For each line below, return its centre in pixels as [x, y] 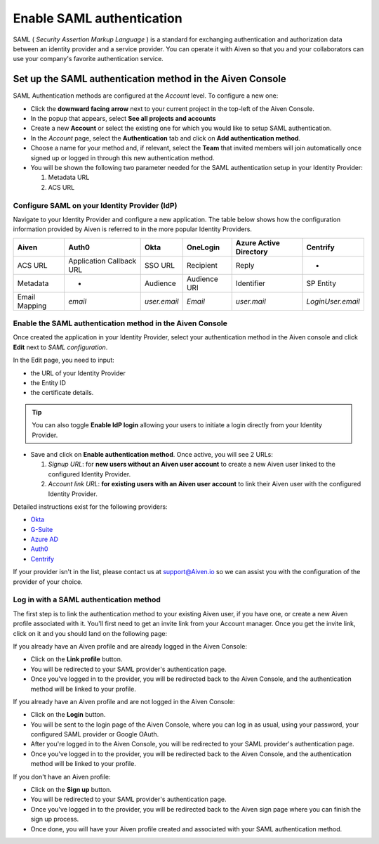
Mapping [32, 306]
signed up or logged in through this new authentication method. [122, 157]
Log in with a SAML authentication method [87, 599]
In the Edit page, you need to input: [64, 360]
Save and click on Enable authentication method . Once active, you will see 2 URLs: [152, 454]
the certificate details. [62, 393]
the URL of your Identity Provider [78, 373]
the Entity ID [48, 382]
